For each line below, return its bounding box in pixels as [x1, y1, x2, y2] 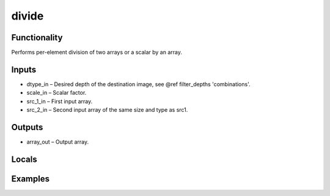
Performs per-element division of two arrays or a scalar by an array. [11, 49, 183, 56]
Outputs [11, 122, 43, 132]
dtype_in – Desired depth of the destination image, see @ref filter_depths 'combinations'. [26, 80, 251, 88]
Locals [11, 154, 37, 164]
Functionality [11, 32, 63, 43]
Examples [11, 173, 50, 184]
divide [11, 9, 44, 23]
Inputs [11, 64, 37, 74]
